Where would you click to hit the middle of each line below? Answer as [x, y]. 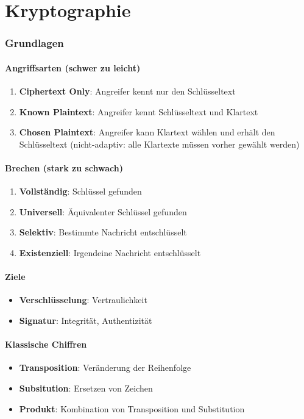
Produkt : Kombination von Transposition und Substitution [132, 408]
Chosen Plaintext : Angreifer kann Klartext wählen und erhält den [147, 132]
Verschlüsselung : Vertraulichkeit [83, 300]
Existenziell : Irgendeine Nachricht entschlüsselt [110, 252]
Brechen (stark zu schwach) [64, 167]
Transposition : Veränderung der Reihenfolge [105, 367]
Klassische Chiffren [46, 344]
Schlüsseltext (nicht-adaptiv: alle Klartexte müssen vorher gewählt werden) [159, 144]
